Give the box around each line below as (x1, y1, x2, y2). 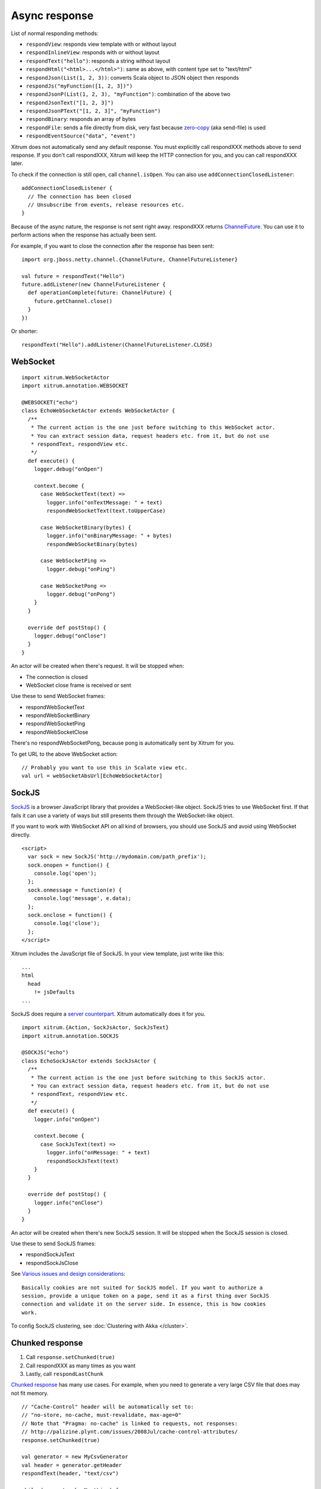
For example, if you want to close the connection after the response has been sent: (11, 242, 215, 250)
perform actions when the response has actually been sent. (11, 231, 157, 238)
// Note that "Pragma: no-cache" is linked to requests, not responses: (21, 1420, 238, 1426)
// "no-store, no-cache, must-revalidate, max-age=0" (21, 1412, 181, 1419)
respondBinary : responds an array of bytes (26, 116, 136, 123)
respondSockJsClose (26, 1259, 78, 1266)
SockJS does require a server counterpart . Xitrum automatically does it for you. (11, 1010, 206, 1017)
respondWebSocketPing (26, 720, 86, 727)
